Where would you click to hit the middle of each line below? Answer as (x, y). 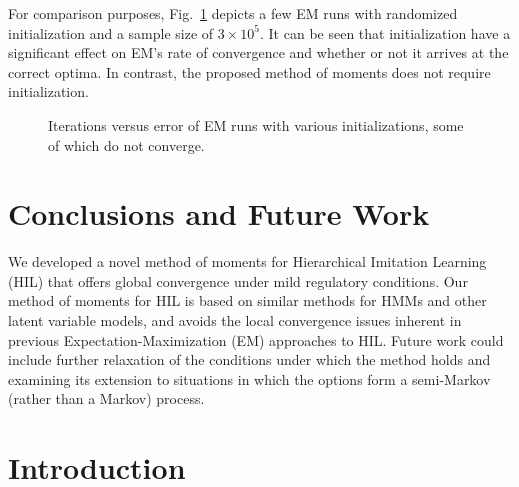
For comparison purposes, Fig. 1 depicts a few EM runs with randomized (233, 13)
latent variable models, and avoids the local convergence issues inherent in (235, 320)
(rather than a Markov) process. (106, 398)
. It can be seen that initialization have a (385, 32)
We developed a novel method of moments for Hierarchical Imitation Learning (247, 261)
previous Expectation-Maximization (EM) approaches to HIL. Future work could (256, 339)
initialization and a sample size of (111, 32)
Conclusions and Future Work (219, 213)
